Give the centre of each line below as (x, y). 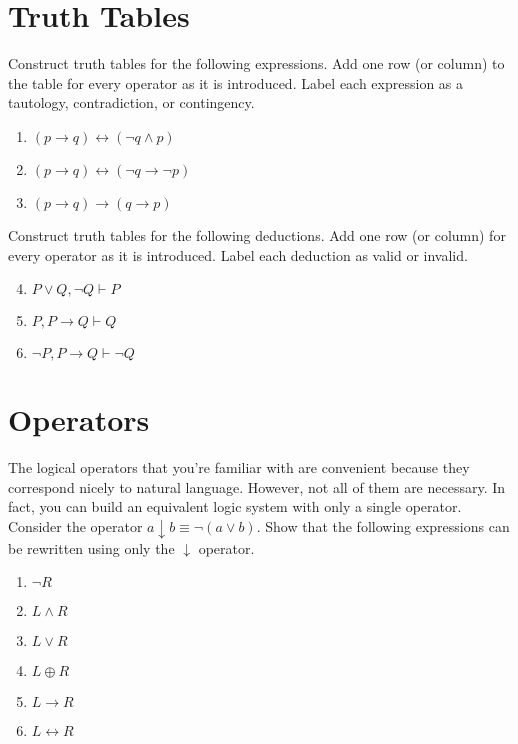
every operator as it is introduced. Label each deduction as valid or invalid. (238, 254)
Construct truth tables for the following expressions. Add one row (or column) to (256, 63)
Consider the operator (75, 526)
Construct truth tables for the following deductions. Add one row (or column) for (257, 234)
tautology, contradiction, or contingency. (131, 102)
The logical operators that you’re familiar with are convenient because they (239, 467)
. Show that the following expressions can (383, 526)
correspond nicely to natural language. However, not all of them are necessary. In (257, 486)
